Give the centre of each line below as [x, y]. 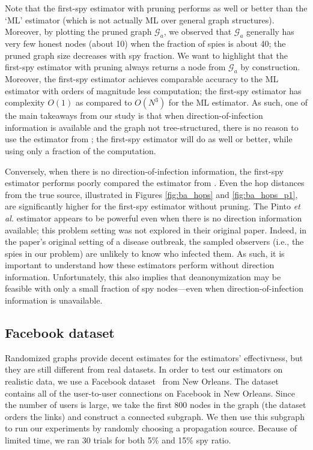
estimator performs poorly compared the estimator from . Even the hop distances [155, 183]
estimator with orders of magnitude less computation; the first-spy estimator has [153, 90]
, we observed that [198, 31]
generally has [270, 31]
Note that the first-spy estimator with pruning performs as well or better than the [156, 8]
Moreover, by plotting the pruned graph [78, 31]
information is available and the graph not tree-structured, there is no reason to [152, 127]
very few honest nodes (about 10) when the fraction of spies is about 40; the [145, 43]
